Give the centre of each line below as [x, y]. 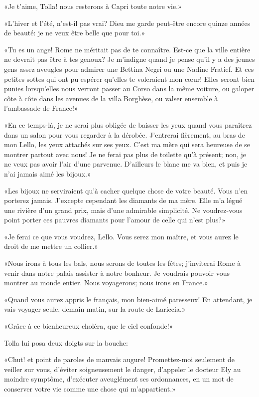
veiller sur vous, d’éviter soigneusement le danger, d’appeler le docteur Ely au [123, 369]
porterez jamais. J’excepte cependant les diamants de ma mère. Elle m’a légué [123, 200]
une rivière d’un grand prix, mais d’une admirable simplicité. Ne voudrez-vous [123, 210]
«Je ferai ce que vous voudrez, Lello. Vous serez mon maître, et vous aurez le [121, 236]
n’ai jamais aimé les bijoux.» [48, 173]
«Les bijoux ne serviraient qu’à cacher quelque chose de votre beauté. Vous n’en [126, 190]
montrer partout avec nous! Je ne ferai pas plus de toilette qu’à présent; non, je [125, 154]
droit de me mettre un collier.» [51, 246]
